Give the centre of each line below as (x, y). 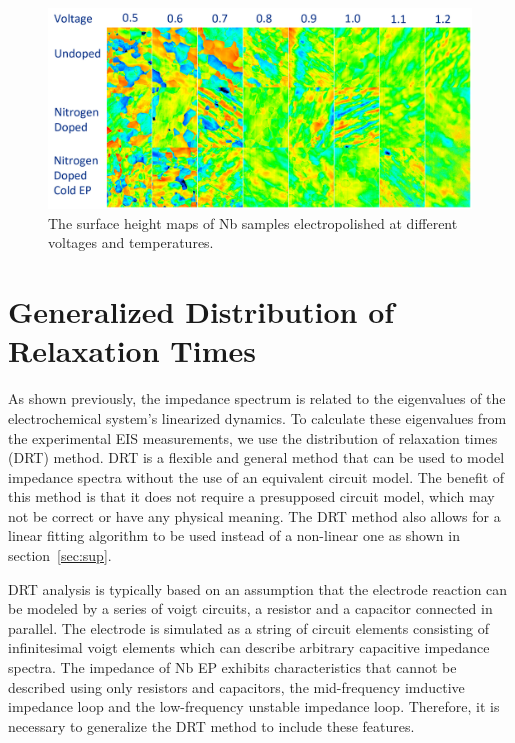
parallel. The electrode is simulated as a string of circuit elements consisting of (248, 627)
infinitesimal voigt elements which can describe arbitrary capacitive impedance (249, 647)
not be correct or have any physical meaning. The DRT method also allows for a (254, 515)
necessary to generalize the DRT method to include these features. (211, 725)
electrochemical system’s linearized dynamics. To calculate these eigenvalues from (257, 417)
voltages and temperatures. (131, 242)
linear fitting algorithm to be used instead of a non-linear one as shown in (234, 535)
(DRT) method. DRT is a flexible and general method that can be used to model (256, 457)
